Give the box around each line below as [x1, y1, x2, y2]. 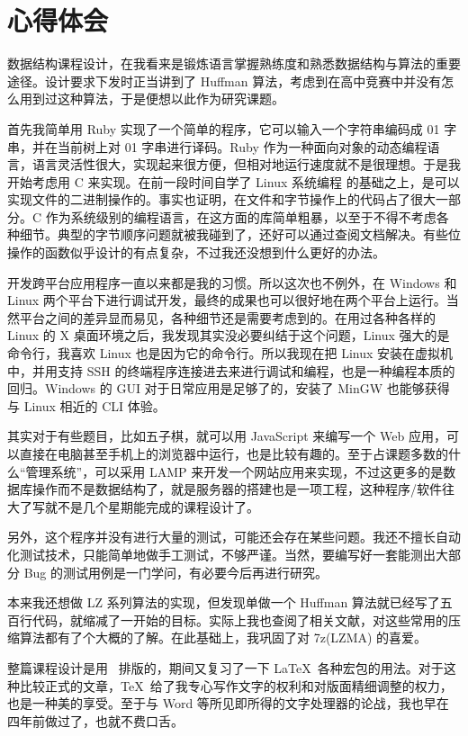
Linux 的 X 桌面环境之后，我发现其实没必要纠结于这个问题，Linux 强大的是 [7, 326, 450, 345]
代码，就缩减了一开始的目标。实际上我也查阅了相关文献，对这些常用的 [31, 610, 448, 629]
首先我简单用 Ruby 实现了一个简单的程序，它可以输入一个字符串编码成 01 [7, 119, 440, 138]
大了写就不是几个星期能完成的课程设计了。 [7, 497, 259, 516]
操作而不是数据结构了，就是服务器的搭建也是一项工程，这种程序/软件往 [31, 480, 454, 498]
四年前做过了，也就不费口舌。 [7, 711, 184, 730]
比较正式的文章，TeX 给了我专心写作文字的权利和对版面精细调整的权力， [19, 676, 453, 695]
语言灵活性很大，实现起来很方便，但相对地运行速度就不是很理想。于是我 [31, 155, 461, 174]
